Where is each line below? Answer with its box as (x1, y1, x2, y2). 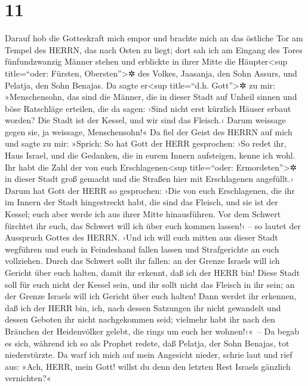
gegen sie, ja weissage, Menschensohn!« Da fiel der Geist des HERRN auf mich (5, 125, 292, 138)
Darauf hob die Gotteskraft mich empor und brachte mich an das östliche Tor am (5, 32, 303, 44)
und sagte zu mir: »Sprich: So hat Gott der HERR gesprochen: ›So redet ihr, (5, 137, 287, 150)
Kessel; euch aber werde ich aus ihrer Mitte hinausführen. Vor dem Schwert (5, 208, 281, 220)
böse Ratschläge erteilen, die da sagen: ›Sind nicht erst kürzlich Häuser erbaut (5, 102, 291, 114)
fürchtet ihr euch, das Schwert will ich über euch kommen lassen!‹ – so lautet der (5, 219, 301, 232)
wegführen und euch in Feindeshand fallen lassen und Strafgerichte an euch (5, 242, 279, 255)
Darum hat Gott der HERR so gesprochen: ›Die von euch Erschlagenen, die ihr (5, 184, 295, 196)
